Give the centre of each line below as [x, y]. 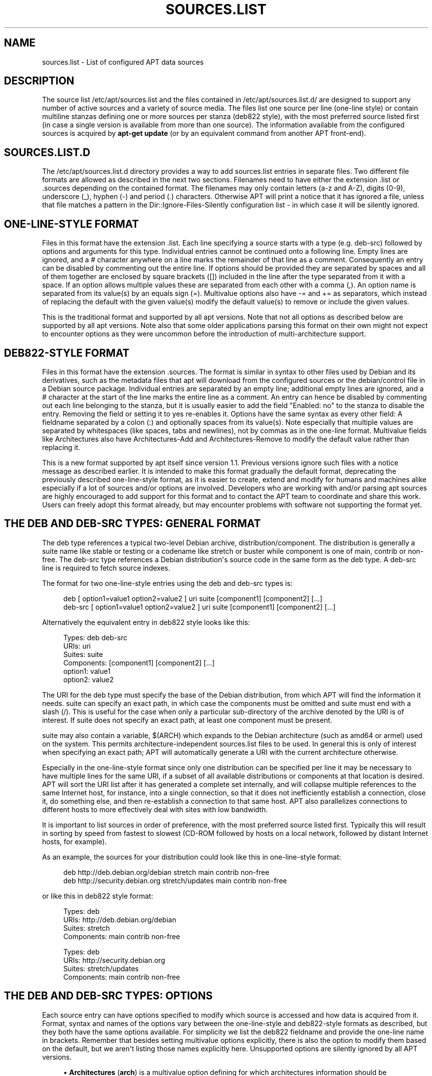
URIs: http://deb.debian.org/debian [120, 919]
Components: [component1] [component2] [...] [139, 662]
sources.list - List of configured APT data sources [123, 62]
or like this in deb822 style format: [98, 896]
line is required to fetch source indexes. [106, 568]
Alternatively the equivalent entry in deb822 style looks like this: [146, 622]
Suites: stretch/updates [101, 968]
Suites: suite [83, 654]
